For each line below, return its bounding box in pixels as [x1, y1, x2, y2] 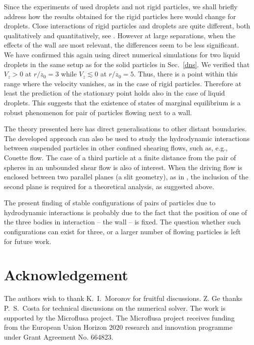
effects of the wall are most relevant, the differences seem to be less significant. [4, 40, 239, 50]
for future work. [4, 236, 51, 246]
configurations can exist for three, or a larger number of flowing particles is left [4, 226, 241, 237]
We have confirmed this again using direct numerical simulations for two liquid [4, 49, 240, 59]
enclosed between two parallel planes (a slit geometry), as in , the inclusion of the [4, 172, 249, 182]
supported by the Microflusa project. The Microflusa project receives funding [4, 312, 235, 322]
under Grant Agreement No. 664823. [4, 331, 114, 342]
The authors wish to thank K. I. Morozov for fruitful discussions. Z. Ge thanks [4, 293, 243, 303]
